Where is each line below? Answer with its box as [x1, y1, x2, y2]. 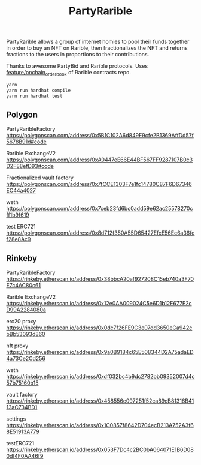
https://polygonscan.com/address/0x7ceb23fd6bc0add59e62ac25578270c [6, 205, 193, 212]
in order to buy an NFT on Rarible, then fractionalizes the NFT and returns [6, 44, 188, 52]
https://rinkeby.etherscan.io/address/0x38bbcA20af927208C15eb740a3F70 [6, 275, 194, 283]
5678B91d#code [6, 138, 47, 145]
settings [6, 415, 26, 422]
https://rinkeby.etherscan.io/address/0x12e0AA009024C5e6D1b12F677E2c [6, 300, 193, 307]
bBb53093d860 [6, 331, 46, 338]
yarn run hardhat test [6, 93, 63, 99]
